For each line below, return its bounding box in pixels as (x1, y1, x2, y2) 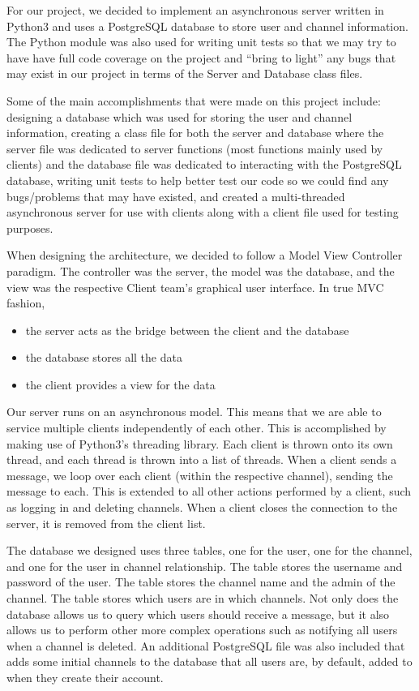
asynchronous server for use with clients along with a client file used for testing (6, 204, 399, 221)
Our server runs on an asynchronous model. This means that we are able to (6, 403, 382, 420)
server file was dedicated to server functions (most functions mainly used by (6, 139, 383, 157)
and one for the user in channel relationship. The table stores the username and (6, 557, 403, 574)
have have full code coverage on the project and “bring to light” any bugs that (6, 49, 396, 66)
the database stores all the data (25, 349, 182, 366)
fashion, (6, 294, 45, 311)
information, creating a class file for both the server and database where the (6, 124, 384, 141)
